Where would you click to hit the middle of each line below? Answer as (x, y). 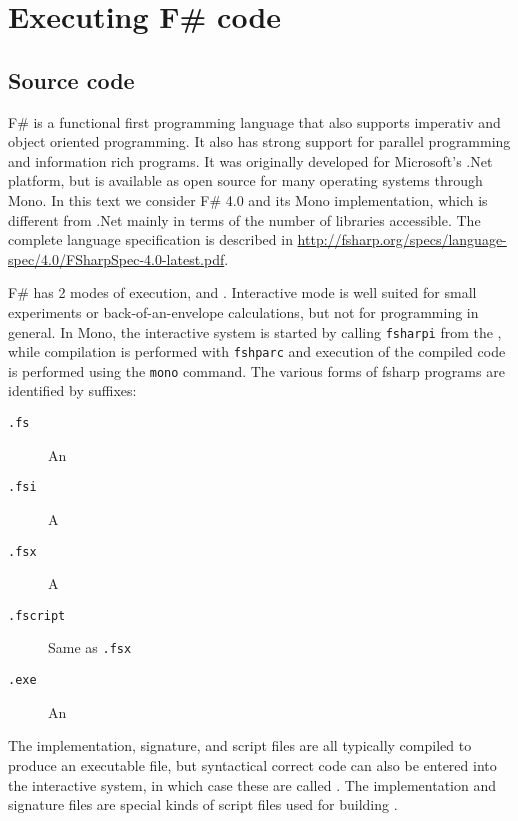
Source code (71, 79)
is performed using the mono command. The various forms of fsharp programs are (256, 370)
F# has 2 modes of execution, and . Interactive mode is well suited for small (242, 292)
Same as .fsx (90, 647)
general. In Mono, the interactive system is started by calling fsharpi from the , (255, 331)
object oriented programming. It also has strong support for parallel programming (259, 141)
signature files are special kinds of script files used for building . (203, 804)
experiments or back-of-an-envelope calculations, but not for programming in (243, 311)
